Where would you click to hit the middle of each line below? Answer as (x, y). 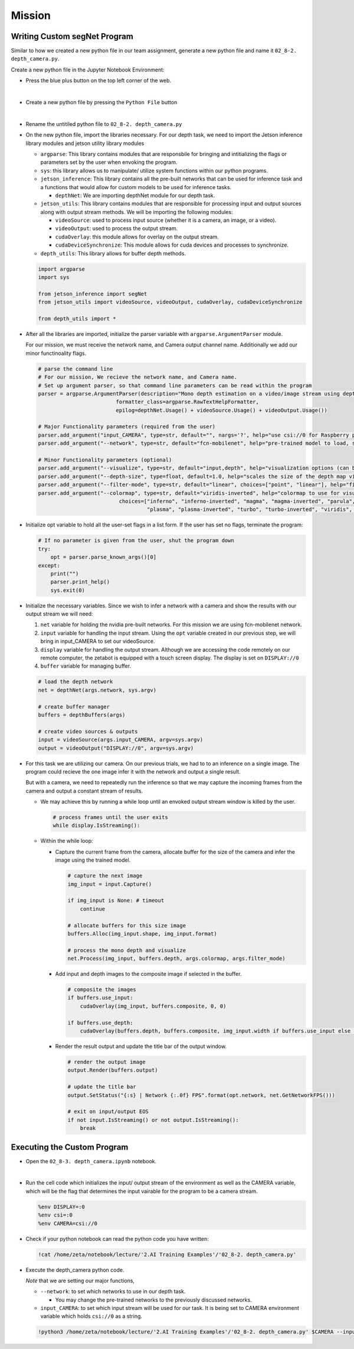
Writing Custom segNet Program (72, 36)
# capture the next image (105, 876)
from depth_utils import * (77, 318)
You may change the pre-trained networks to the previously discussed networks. (153, 1300)
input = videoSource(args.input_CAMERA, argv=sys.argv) (121, 740)
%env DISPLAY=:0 (62, 1207)
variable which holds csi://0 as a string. (91, 1316)
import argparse (62, 269)
